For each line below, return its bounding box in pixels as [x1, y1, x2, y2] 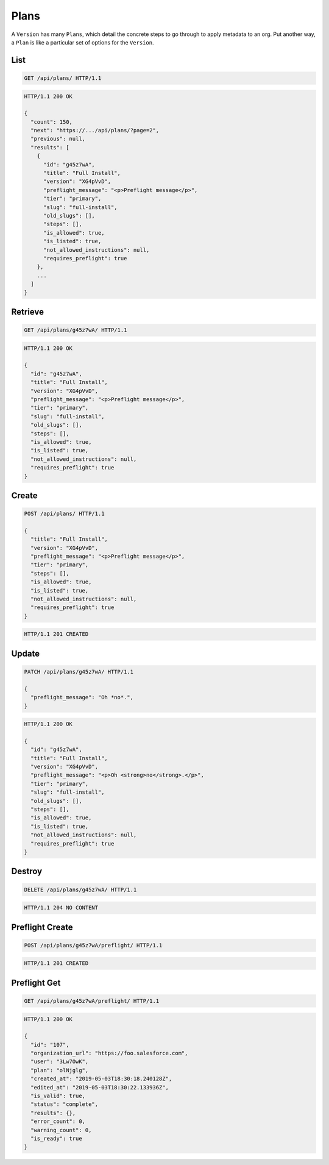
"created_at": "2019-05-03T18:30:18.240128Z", [30, 1075, 172, 1082]
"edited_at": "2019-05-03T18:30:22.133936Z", [30, 1084, 169, 1091]
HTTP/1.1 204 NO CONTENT [24, 904, 99, 911]
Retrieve [11, 307, 44, 317]
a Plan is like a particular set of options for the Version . [11, 38, 154, 46]
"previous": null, [30, 135, 85, 143]
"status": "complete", [30, 1101, 99, 1108]
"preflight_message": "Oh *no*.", [30, 694, 134, 701]
